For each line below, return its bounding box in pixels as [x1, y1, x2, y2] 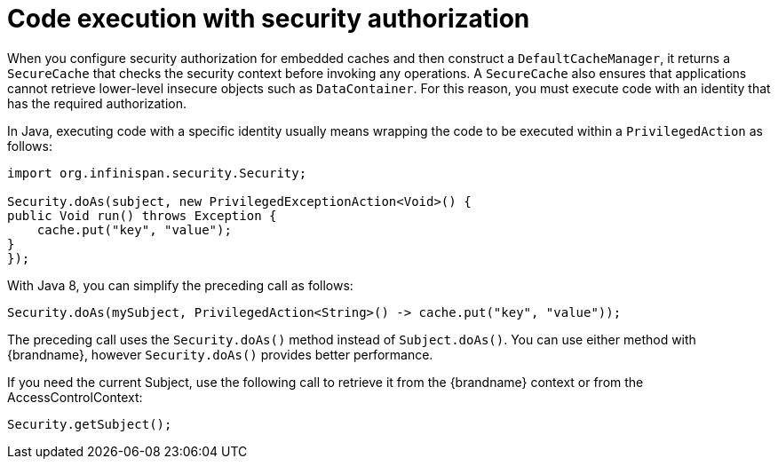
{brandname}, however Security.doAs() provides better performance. [7, 346, 433, 362]
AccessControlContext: [7, 389, 143, 405]
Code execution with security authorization [7, 4, 530, 34]
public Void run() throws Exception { [7, 208, 277, 223]
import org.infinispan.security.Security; [7, 165, 307, 180]
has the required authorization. [7, 95, 187, 111]
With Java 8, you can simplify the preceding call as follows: [7, 277, 353, 293]
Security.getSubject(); [7, 416, 172, 431]
